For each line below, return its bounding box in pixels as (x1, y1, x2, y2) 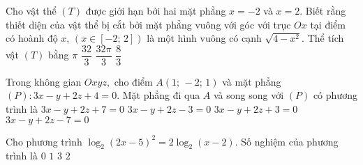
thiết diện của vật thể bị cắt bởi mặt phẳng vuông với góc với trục (6, 17, 291, 31)
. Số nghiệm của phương (235, 134, 339, 148)
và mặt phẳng (222, 74, 281, 88)
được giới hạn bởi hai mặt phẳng (85, 3, 226, 17)
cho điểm (114, 74, 153, 88)
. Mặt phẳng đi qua (117, 88, 200, 102)
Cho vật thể (6, 3, 57, 17)
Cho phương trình (6, 134, 82, 148)
